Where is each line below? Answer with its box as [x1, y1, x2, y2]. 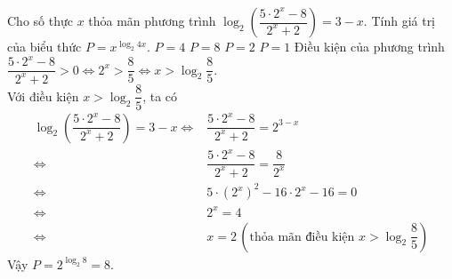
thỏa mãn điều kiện [249, 230, 355, 243]
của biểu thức [7, 37, 82, 55]
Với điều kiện [7, 86, 79, 105]
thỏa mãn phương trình [88, 12, 216, 29]
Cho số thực [7, 12, 73, 29]
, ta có [142, 86, 178, 105]
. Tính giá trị [363, 12, 436, 29]
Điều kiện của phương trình [294, 37, 445, 55]
